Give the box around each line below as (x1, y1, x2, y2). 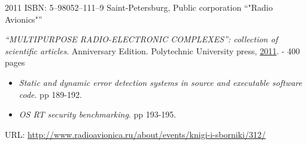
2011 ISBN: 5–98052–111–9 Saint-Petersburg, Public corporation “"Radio (5, 1, 273, 13)
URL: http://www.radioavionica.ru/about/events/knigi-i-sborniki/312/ (5, 128, 266, 140)
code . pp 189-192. (19, 88, 82, 100)
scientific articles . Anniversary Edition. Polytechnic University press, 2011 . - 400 (5, 44, 300, 57)
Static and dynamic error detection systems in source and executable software (19, 76, 302, 88)
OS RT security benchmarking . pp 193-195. (19, 108, 177, 121)
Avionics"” (5, 13, 42, 25)
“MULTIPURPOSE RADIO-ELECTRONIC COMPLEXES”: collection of (5, 33, 278, 45)
